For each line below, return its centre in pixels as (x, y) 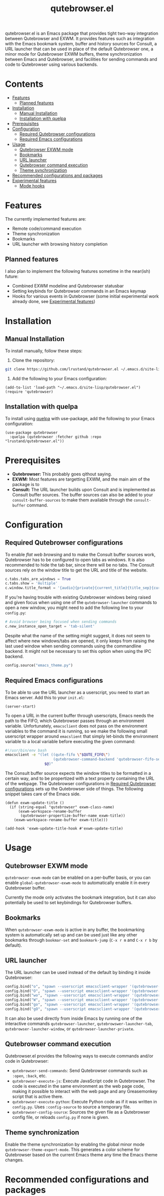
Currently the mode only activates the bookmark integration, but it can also (81, 897)
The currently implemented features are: (46, 219)
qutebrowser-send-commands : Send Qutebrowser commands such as (80, 1070)
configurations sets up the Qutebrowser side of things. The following (74, 789)
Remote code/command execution (47, 229)
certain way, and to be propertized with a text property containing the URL (80, 778)
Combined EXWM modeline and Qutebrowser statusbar (68, 285)
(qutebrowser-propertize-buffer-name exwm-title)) (73, 816)
